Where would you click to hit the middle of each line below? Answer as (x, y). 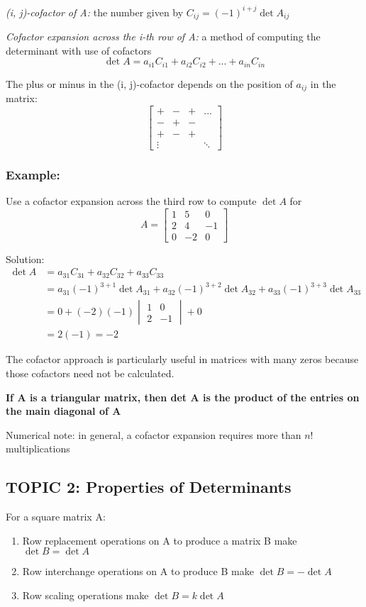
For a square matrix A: (56, 517)
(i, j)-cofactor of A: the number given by (95, 12)
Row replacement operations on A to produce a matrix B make (160, 540)
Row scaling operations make (85, 595)
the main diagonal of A (63, 411)
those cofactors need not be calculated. (90, 373)
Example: (33, 174)
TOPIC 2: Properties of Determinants (149, 487)
